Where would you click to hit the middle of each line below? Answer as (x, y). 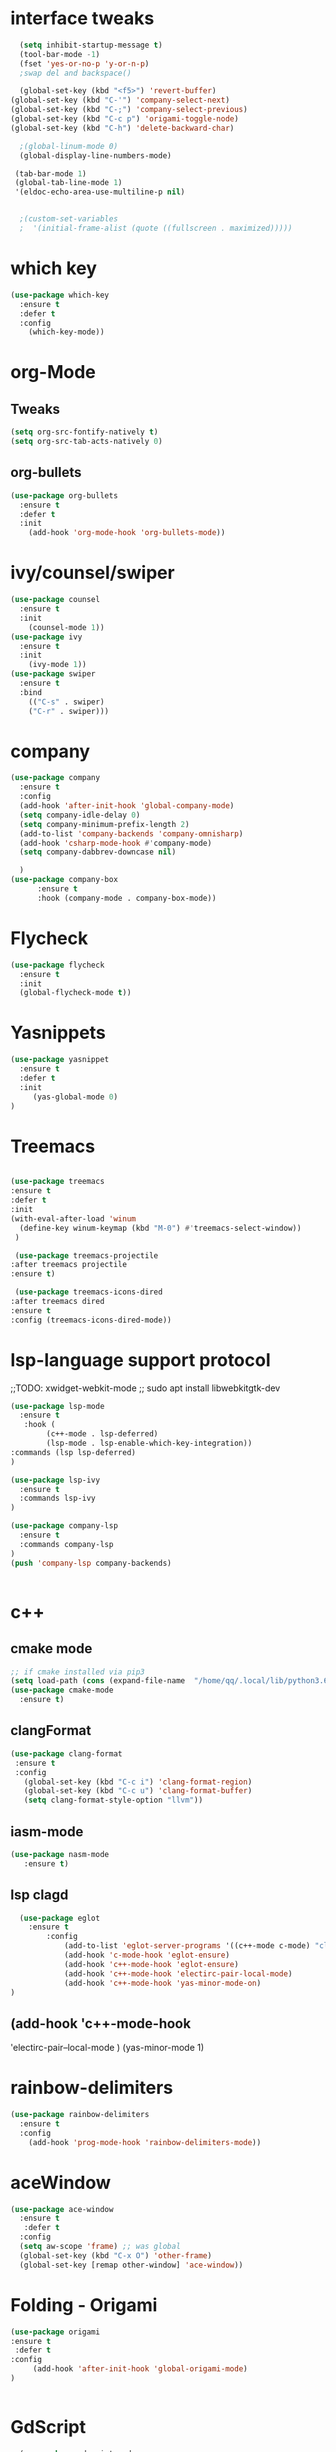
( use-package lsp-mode (57, 1406)
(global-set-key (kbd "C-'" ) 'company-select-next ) (120, 100)
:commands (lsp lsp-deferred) (73, 1452)
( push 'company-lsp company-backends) (91, 1563)
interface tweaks (82, 18)
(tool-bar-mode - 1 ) (60, 54)
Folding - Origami (84, 2304)
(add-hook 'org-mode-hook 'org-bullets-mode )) (127, 533)
